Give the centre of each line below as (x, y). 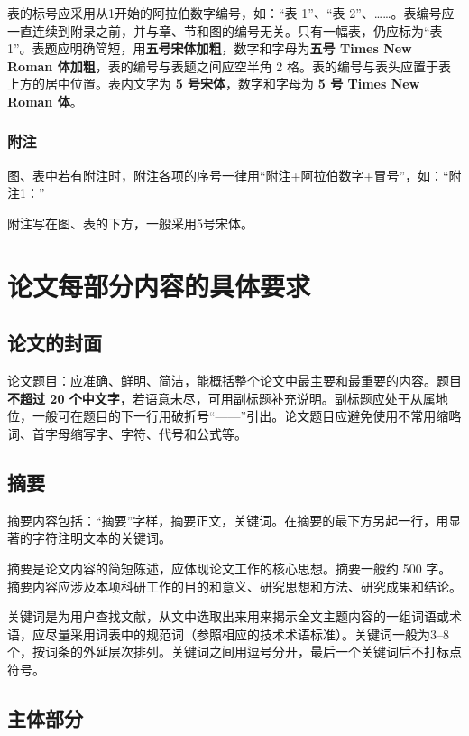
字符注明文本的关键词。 (101, 538)
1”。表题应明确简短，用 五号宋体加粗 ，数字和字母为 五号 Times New (210, 48)
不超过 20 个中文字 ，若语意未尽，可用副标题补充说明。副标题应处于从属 (221, 398)
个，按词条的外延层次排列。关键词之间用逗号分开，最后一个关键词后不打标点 (234, 652)
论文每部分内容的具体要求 (159, 285)
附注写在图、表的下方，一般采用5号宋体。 (130, 223)
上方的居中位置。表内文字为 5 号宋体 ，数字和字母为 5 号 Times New (214, 84)
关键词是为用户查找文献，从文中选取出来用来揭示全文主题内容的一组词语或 (228, 616)
